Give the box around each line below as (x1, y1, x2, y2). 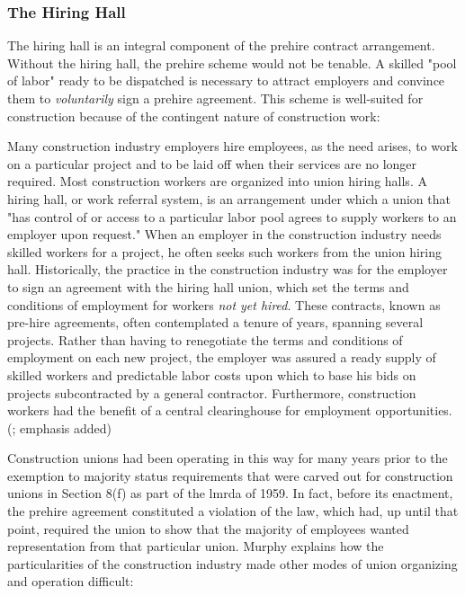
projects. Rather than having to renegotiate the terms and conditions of (7, 330, 403, 349)
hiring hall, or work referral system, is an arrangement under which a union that (7, 189, 451, 208)
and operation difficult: (7, 572, 134, 591)
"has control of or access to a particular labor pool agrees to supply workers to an (7, 207, 457, 226)
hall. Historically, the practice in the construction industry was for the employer (7, 260, 448, 279)
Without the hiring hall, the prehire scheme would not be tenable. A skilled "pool (7, 53, 457, 72)
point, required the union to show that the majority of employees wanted (7, 519, 409, 538)
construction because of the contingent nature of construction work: (7, 106, 380, 125)
